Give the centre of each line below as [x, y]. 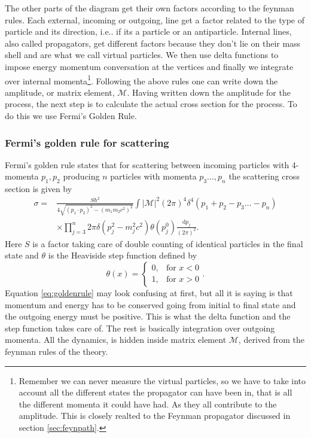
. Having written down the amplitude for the [209, 92]
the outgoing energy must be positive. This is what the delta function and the [148, 316]
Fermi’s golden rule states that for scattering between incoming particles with [147, 164]
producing [81, 176]
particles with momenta [153, 176]
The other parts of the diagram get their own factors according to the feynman [150, 8]
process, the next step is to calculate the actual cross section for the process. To [151, 104]
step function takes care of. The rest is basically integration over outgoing [140, 328]
